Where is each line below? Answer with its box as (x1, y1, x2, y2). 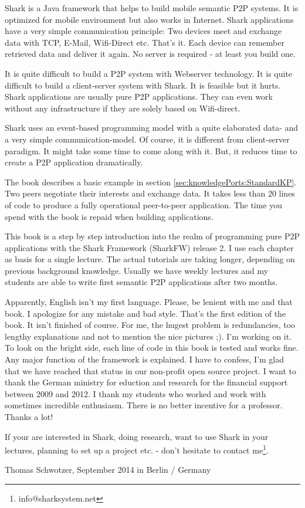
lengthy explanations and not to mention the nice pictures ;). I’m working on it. (5, 330, 292, 342)
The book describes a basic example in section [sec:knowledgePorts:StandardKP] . (5, 175, 297, 188)
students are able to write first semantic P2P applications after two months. (5, 276, 278, 288)
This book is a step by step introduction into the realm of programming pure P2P (5, 230, 300, 242)
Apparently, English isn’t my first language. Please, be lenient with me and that (5, 296, 293, 308)
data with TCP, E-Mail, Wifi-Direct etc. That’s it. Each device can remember (5, 36, 284, 48)
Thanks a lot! (5, 411, 53, 422)
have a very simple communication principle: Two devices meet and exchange (5, 25, 282, 37)
